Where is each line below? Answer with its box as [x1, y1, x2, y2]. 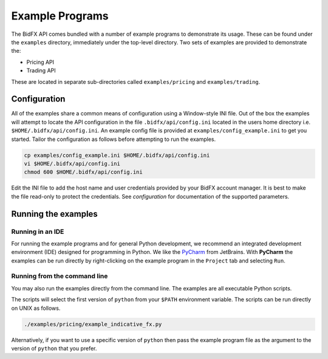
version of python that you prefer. [11, 344, 97, 352]
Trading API [26, 67, 56, 74]
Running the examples [11, 208, 98, 219]
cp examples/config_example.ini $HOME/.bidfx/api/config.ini [24, 152, 210, 159]
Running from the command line [11, 272, 108, 281]
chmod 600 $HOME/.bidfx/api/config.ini [24, 169, 143, 176]
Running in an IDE [11, 227, 64, 236]
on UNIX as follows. [11, 304, 61, 312]
